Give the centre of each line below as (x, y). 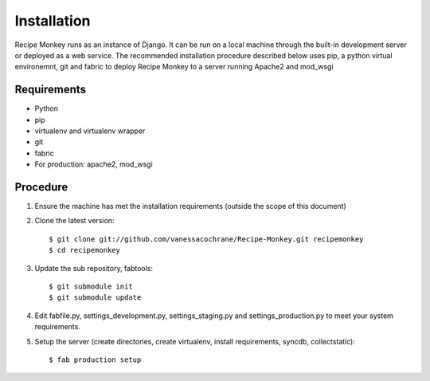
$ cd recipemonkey (85, 250)
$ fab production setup (95, 360)
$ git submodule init (91, 287)
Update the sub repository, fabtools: (94, 268)
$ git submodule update (95, 298)
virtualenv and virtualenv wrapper (90, 131)
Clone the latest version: (74, 221)
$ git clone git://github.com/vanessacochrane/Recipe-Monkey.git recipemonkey (206, 239)
